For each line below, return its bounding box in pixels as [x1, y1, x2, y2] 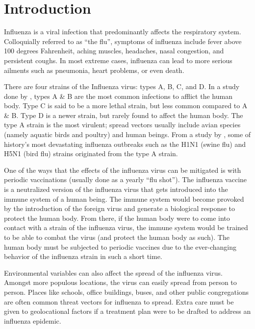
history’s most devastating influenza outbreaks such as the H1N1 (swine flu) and [4, 139, 246, 149]
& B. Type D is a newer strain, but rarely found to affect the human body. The [4, 110, 243, 120]
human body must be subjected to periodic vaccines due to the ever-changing [4, 241, 236, 252]
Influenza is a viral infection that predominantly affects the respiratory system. [4, 26, 241, 37]
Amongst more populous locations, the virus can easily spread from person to [4, 277, 237, 287]
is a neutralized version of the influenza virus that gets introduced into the [4, 184, 228, 194]
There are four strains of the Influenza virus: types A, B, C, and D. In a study [4, 81, 240, 92]
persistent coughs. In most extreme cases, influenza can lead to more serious [4, 55, 232, 65]
